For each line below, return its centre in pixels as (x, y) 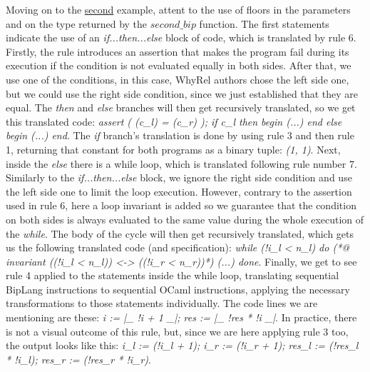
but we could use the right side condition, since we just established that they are (182, 93)
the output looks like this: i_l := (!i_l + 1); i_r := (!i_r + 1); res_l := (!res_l (182, 345)
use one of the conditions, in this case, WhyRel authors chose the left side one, (178, 79)
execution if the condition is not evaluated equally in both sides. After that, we (179, 65)
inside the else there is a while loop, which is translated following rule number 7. (181, 163)
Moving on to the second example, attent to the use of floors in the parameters (178, 9)
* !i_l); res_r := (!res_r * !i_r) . (78, 359)
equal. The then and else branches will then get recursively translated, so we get (181, 107)
